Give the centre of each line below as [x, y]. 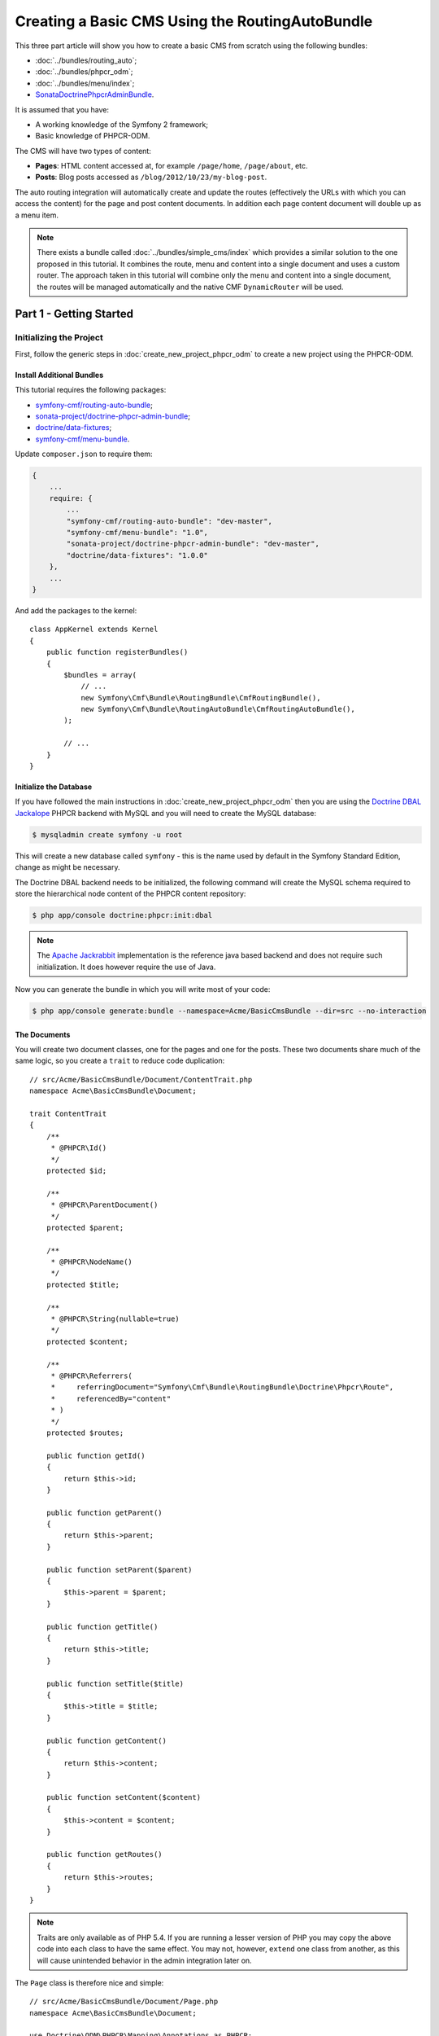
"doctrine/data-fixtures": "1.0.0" [137, 555]
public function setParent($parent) [119, 1569]
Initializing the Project [59, 338]
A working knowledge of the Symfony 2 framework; [122, 124]
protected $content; [87, 1341]
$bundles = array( [100, 675]
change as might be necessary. [68, 867]
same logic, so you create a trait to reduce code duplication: [120, 1061]
